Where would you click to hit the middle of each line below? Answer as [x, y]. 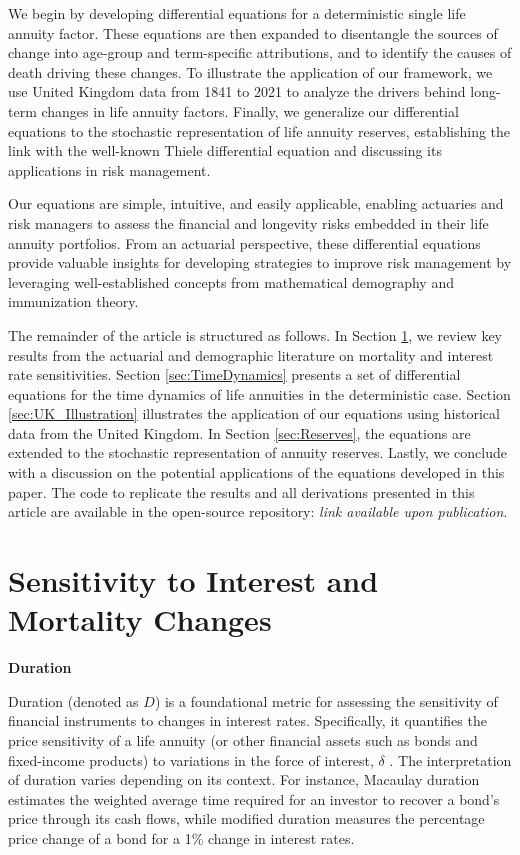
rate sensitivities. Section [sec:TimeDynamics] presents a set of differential [234, 374]
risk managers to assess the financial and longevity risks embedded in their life [248, 222]
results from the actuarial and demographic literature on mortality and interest [251, 354]
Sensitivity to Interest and [193, 580]
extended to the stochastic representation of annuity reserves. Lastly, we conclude [257, 452]
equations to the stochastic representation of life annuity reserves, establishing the [259, 130]
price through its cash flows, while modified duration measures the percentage [246, 818]
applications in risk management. [109, 169]
